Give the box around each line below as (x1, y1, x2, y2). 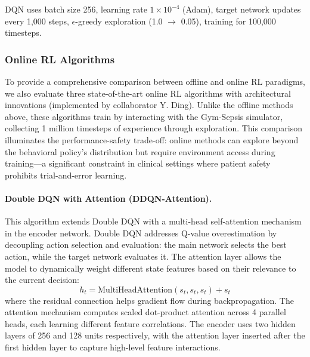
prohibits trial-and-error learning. (5, 168, 127, 181)
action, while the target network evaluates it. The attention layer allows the (5, 250, 281, 262)
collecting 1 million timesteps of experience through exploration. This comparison (5, 122, 303, 134)
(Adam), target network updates (182, 3, 301, 15)
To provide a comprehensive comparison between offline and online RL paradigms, (5, 75, 305, 87)
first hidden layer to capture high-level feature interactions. (5, 341, 221, 353)
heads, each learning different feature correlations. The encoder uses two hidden (5, 317, 296, 330)
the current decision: (5, 273, 79, 286)
